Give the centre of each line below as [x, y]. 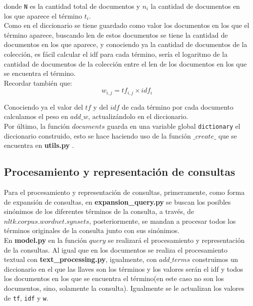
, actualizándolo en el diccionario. [138, 116]
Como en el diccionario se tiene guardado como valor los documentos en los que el [127, 25]
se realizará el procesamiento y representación [176, 240]
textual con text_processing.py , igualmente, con [80, 259]
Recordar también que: [38, 82]
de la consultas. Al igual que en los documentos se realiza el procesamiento [116, 249]
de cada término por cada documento [178, 106]
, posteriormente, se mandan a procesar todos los [162, 221]
